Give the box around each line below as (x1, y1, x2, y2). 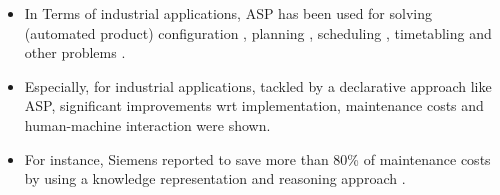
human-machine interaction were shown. (24, 114, 271, 135)
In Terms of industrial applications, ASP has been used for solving (24, 3, 432, 23)
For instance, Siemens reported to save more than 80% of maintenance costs (24, 148, 491, 169)
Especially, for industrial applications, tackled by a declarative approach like (24, 75, 492, 96)
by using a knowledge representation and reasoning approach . (24, 168, 406, 189)
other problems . (24, 42, 126, 63)
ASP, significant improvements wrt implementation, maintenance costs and (24, 95, 484, 116)
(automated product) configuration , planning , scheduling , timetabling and (24, 22, 492, 43)
